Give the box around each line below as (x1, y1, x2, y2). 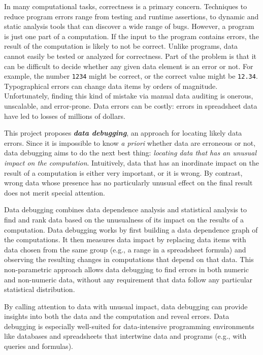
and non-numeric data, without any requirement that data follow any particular (4, 274, 253, 284)
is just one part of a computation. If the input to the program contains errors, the (4, 30, 259, 41)
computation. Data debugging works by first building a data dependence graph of (4, 224, 258, 235)
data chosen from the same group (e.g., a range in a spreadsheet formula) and (4, 244, 246, 254)
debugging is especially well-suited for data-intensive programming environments (4, 320, 254, 331)
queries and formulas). (4, 341, 73, 351)
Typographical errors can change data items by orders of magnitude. (4, 80, 218, 91)
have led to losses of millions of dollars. (4, 110, 125, 121)
